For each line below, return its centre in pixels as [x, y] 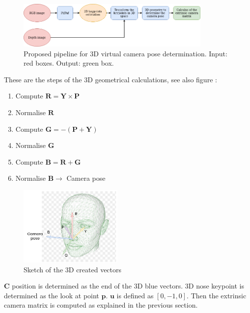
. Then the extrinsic [217, 295]
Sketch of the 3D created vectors [73, 269]
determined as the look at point [52, 295]
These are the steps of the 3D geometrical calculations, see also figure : [111, 79]
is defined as [135, 295]
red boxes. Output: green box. [69, 63]
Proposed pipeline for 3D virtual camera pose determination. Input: [125, 53]
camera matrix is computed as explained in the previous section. [101, 305]
